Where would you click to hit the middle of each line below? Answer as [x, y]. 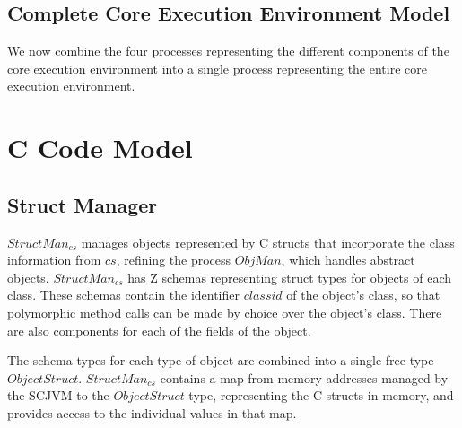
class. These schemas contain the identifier [123, 295]
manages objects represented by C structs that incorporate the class [268, 242]
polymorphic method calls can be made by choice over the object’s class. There [225, 312]
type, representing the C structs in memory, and [321, 395]
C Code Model [100, 148]
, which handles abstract [348, 260]
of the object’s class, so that [363, 295]
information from [54, 260]
